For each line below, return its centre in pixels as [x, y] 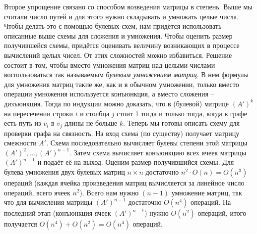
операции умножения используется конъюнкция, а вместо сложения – [109, 94]
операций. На [211, 202]
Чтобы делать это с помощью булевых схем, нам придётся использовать [113, 26]
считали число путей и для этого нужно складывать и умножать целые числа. [121, 16]
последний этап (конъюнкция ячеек [58, 213]
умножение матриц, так [207, 192]
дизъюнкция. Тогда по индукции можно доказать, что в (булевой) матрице [117, 103]
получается [21, 224]
